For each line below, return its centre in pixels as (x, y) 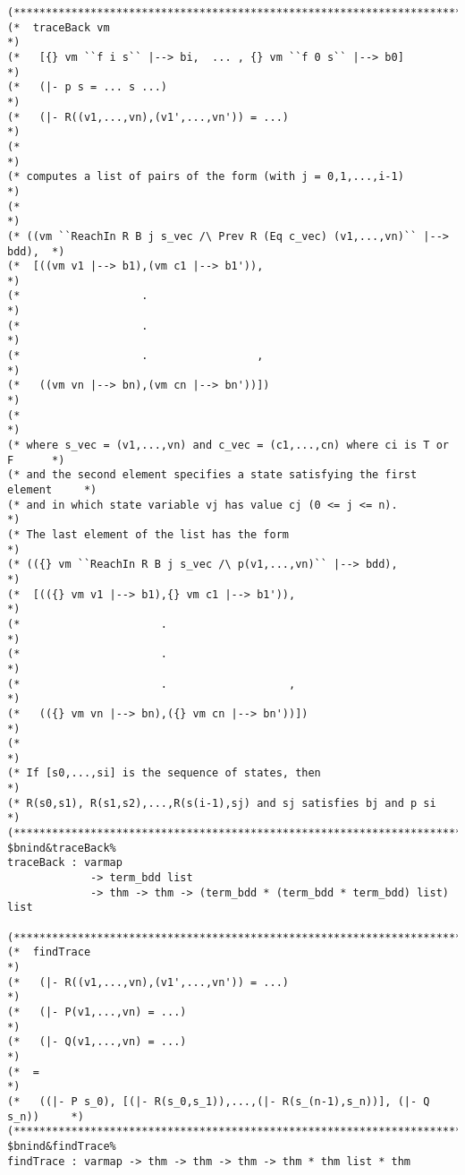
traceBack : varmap (65, 863)
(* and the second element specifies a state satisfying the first (212, 475)
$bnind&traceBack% (62, 848)
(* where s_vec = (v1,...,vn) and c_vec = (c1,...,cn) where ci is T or (228, 446)
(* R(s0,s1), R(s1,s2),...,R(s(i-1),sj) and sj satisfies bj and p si (222, 803)
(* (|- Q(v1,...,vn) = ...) (97, 1042)
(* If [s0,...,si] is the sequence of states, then (164, 773)
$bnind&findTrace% (62, 1146)
